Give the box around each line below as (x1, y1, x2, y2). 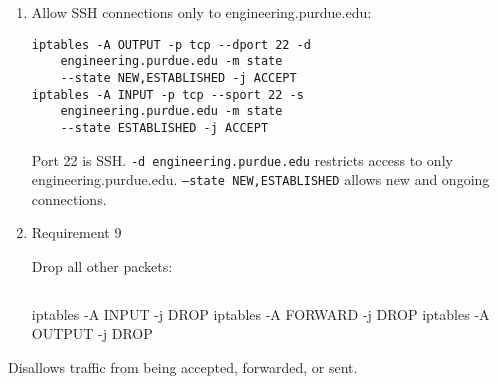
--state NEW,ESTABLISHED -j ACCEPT (60, 70, 297, 85)
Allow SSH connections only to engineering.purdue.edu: (31, 2, 372, 22)
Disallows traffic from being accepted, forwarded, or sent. (8, 356, 358, 377)
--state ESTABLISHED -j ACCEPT (60, 120, 269, 135)
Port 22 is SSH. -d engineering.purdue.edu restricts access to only (31, 149, 453, 170)
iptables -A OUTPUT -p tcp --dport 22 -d (31, 37, 311, 52)
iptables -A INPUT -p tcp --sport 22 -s (31, 87, 304, 102)
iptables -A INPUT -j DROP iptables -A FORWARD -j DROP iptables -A (31, 303, 490, 324)
